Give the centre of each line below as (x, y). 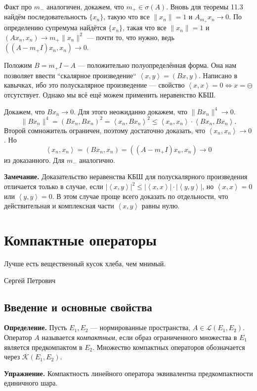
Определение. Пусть (36, 327)
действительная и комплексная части (59, 206)
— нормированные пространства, (141, 327)
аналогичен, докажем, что (85, 6)
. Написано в (218, 75)
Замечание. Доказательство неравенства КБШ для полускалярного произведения (126, 176)
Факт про (18, 6)
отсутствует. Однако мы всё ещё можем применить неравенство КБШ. (110, 95)
